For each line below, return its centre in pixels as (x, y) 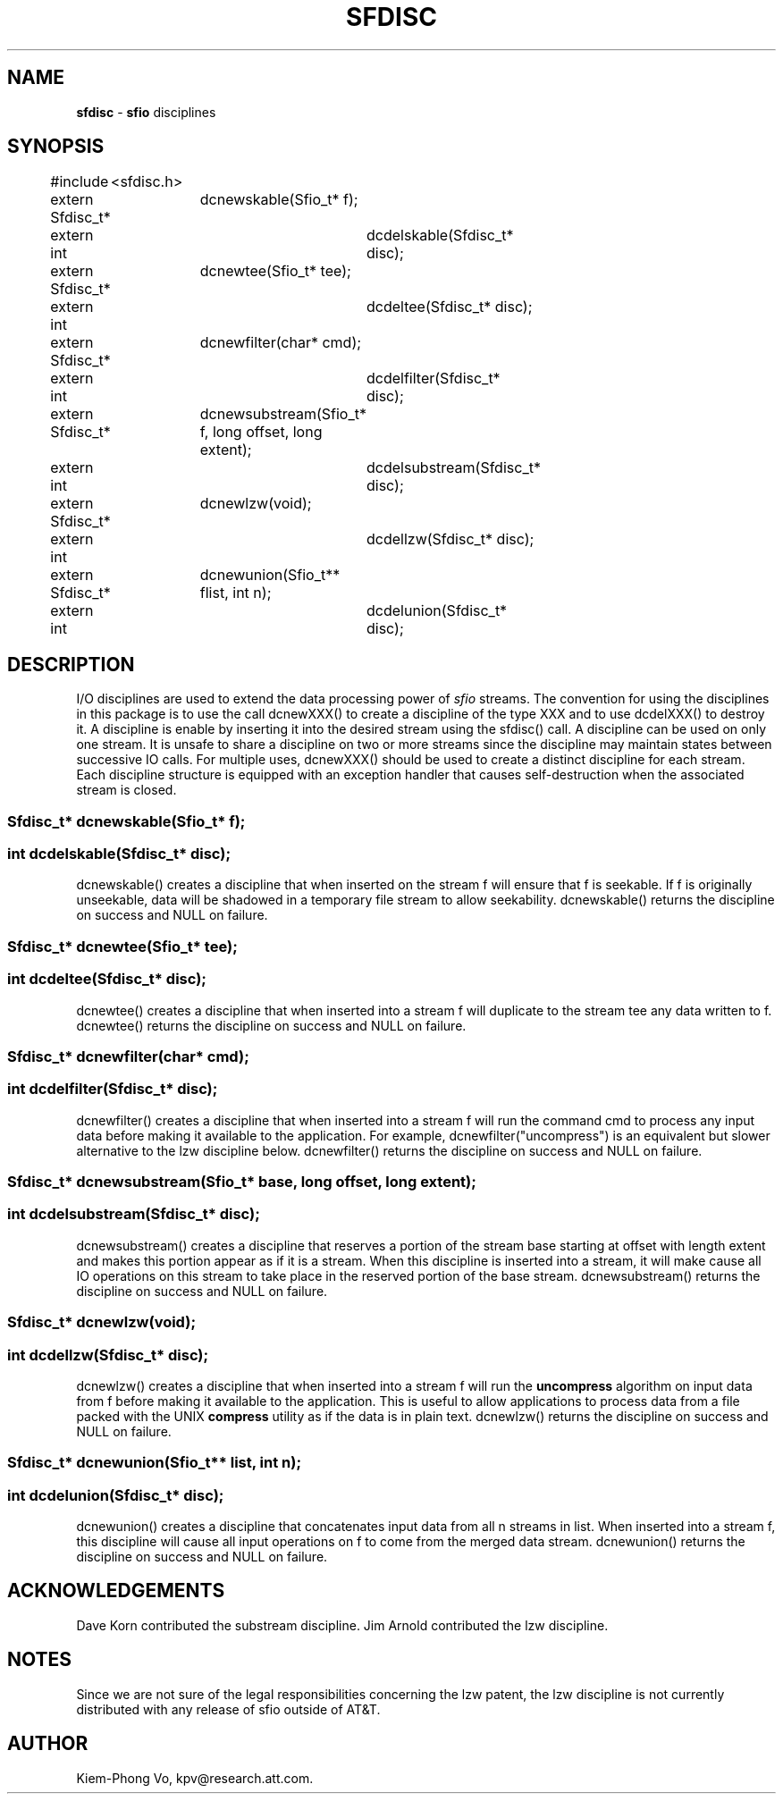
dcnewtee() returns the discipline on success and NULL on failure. (271, 1025)
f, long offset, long (261, 432)
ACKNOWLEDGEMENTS (116, 1591)
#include (80, 182)
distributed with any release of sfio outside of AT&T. (228, 1709)
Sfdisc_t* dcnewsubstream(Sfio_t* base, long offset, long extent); (242, 1182)
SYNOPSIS (56, 147)
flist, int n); (236, 593)
